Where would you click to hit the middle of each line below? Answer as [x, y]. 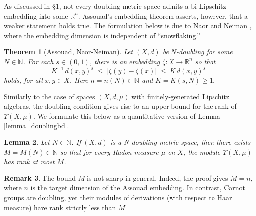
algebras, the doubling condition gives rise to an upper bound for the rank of [120, 106]
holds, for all [23, 80]
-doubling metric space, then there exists [190, 142]
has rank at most [29, 161]
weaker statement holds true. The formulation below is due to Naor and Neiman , [128, 25]
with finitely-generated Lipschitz [181, 96]
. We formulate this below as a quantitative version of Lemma [127, 115]
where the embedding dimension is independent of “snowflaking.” [102, 35]
